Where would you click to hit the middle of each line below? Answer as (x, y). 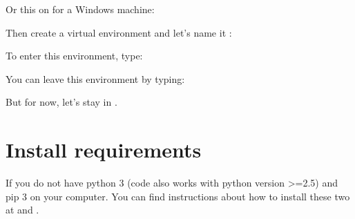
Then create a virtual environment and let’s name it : (119, 32)
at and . (22, 210)
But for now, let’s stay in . (61, 102)
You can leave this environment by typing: (95, 78)
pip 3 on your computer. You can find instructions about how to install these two (178, 196)
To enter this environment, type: (74, 56)
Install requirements (104, 150)
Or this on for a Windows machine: (80, 9)
